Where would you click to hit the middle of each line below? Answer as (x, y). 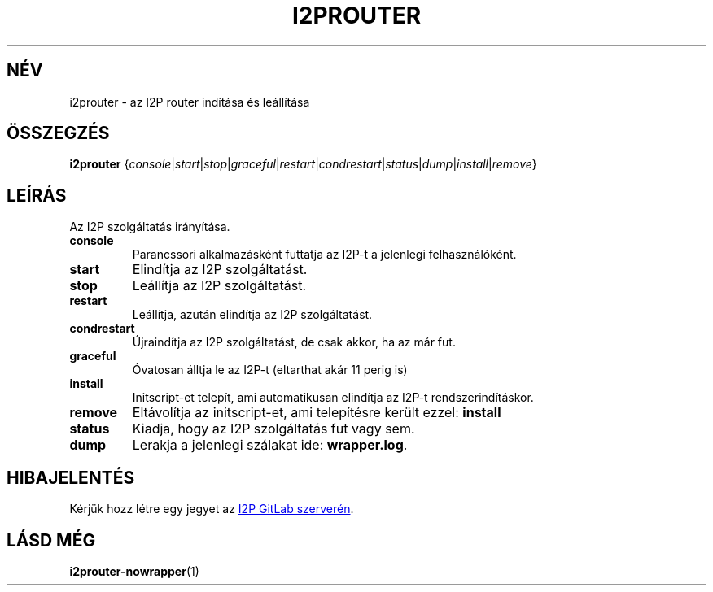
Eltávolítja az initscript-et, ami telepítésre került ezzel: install (317, 413)
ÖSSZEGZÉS (58, 133)
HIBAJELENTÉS (71, 477)
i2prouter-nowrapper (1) (134, 571)
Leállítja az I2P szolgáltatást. (219, 286)
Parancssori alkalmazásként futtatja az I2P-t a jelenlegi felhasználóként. (324, 255)
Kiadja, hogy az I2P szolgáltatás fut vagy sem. (273, 429)
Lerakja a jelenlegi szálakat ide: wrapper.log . (270, 445)
